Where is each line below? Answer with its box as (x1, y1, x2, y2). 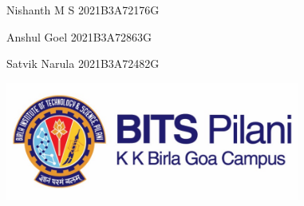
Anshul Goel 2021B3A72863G (6, 28, 152, 45)
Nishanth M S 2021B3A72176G (6, 2, 160, 18)
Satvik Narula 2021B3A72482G (6, 55, 160, 72)
